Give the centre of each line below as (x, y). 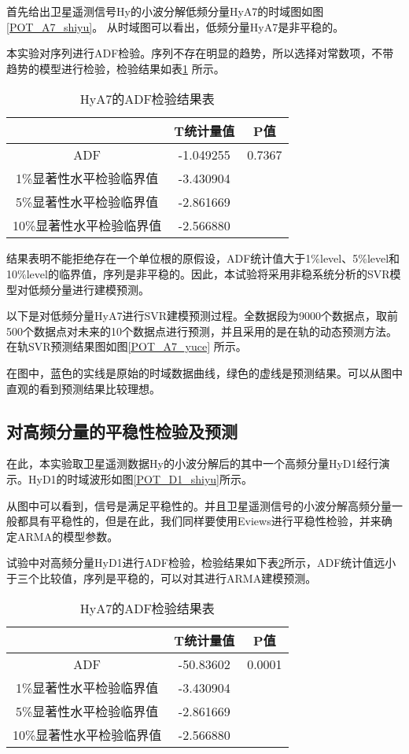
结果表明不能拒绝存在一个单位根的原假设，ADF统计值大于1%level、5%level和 (203, 258)
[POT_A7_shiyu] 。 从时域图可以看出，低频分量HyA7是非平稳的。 (175, 26)
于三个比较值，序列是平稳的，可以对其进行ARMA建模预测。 (162, 577)
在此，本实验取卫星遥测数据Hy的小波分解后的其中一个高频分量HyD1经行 (193, 463)
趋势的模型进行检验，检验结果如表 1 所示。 (116, 68)
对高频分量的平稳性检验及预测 (122, 430)
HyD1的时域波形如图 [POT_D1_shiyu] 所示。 (140, 478)
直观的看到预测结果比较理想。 (83, 388)
